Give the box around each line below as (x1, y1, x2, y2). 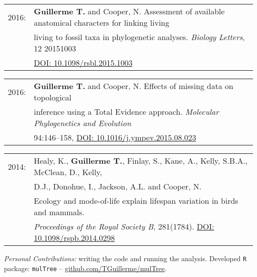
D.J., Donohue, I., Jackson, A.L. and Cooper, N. (34, 181, 202, 192)
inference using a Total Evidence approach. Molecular (34, 106, 219, 117)
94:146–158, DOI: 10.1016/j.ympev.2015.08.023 (34, 132, 196, 143)
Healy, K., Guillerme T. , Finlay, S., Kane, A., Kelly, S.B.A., (34, 155, 248, 166)
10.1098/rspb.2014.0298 (34, 232, 115, 243)
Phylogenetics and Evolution (34, 117, 131, 129)
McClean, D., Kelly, (34, 166, 102, 178)
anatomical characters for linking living (34, 17, 170, 28)
